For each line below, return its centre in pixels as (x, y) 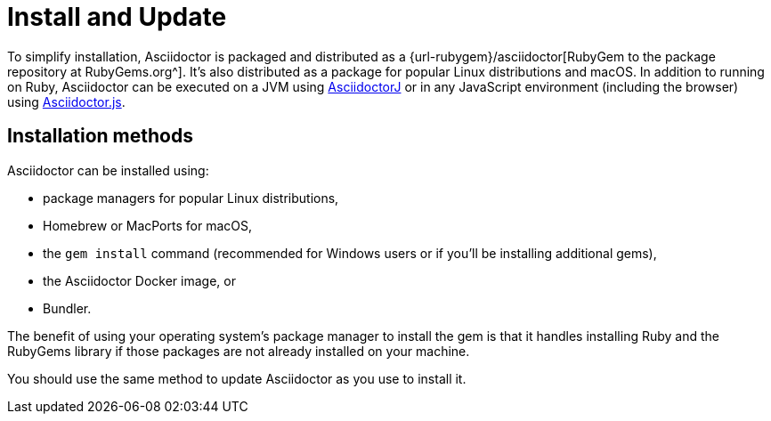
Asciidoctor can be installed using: (108, 170)
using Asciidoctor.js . (66, 101)
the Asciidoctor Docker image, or (139, 280)
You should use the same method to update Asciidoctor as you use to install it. (237, 378)
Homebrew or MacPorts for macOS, (147, 225)
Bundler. (67, 308)
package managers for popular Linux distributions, (191, 198)
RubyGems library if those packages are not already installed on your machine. (239, 351)
